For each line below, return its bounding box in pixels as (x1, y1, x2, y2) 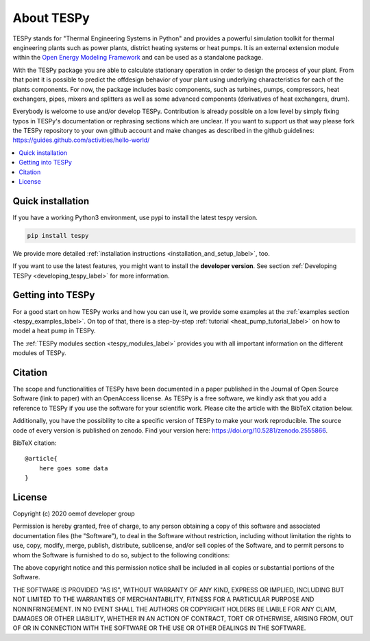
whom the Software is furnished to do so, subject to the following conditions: (12, 551, 230, 559)
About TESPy (12, 10, 90, 25)
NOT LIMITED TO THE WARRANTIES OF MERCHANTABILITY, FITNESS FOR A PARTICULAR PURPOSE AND (12, 595, 314, 603)
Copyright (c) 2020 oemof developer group (12, 509, 135, 518)
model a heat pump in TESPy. (12, 326, 96, 335)
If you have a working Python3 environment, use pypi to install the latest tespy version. (12, 213, 258, 221)
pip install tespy (27, 232, 89, 239)
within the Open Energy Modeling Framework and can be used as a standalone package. (12, 53, 263, 62)
